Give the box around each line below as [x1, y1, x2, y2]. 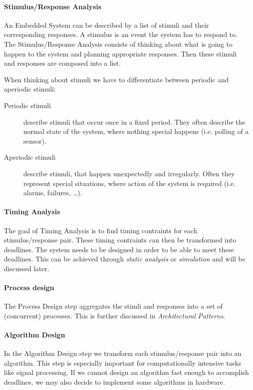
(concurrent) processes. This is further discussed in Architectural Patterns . [4, 310, 225, 320]
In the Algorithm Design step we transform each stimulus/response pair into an [4, 348, 242, 358]
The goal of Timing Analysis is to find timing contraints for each [4, 225, 197, 235]
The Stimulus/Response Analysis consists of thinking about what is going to [4, 38, 233, 49]
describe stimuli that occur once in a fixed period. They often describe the [23, 116, 245, 127]
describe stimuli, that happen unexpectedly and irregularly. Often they [23, 168, 235, 178]
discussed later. [4, 263, 49, 273]
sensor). [23, 135, 46, 146]
